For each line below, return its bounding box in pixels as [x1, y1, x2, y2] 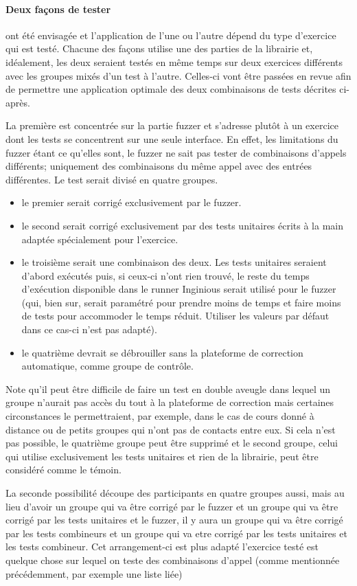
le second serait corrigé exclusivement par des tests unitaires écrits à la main [21, 218, 344, 232]
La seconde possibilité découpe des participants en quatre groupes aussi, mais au [5, 486, 345, 500]
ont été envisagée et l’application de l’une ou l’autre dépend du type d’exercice [5, 27, 336, 42]
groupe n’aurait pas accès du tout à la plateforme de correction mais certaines [5, 395, 334, 409]
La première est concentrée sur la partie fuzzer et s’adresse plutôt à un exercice [5, 118, 338, 133]
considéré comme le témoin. [5, 462, 122, 477]
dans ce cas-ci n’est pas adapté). [21, 322, 157, 337]
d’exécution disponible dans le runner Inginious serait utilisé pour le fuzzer [21, 282, 336, 296]
